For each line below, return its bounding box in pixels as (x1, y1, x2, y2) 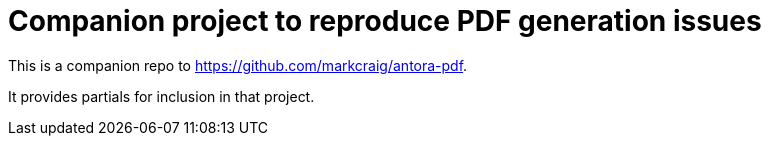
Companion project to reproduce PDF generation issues (8, 4, 762, 38)
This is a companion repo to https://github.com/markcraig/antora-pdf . (8, 56, 468, 74)
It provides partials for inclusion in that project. (8, 87, 315, 105)
